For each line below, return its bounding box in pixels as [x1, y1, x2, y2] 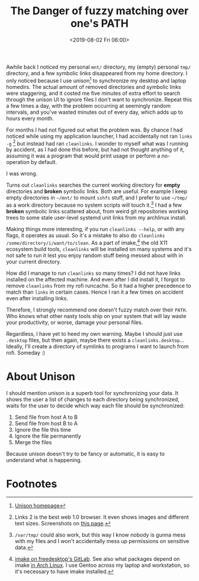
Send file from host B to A [14, 419, 78, 427]
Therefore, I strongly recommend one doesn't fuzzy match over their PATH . [6, 306, 188, 313]
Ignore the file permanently [14, 432, 81, 439]
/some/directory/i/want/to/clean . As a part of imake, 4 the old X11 [6, 238, 168, 246]
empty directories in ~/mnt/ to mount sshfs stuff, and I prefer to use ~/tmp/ [6, 194, 188, 201]
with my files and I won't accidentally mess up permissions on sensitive [14, 538, 190, 545]
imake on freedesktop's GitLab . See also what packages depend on [14, 556, 180, 563]
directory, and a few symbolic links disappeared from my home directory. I [6, 69, 188, 76]
